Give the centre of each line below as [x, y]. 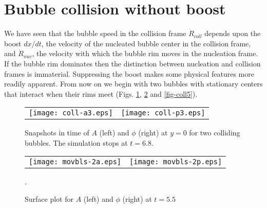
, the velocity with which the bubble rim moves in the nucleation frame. [145, 53]
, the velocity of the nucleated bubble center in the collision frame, [146, 43]
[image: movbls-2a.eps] [75, 162]
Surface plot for [49, 199]
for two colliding [215, 133]
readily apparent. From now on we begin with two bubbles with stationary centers [133, 84]
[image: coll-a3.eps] [71, 113]
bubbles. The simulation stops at [76, 142]
